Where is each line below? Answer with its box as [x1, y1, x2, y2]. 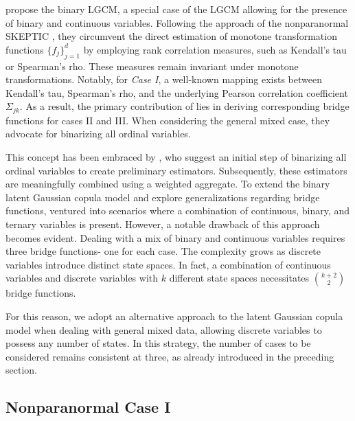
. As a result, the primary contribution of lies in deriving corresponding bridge [19, 99, 350, 113]
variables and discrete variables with [5, 271, 159, 285]
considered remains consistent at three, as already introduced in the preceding [5, 349, 334, 363]
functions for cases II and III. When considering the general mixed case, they [5, 113, 330, 127]
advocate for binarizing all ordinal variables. [5, 126, 191, 141]
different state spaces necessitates [169, 271, 310, 285]
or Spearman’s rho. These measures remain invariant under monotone [5, 58, 299, 73]
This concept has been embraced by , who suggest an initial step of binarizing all [5, 150, 347, 163]
